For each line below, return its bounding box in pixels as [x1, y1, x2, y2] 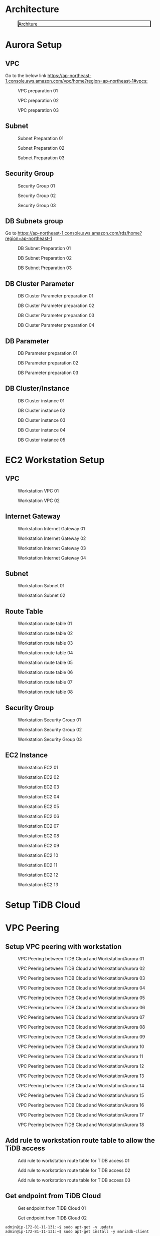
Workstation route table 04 [18, 650, 73, 656]
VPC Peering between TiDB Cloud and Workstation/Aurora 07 [18, 1014, 145, 1020]
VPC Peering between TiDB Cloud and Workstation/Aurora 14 [18, 1083, 144, 1089]
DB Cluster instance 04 [18, 427, 66, 433]
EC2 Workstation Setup [5, 455, 105, 466]
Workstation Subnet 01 [18, 583, 65, 589]
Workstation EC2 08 [18, 833, 59, 839]
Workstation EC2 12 [18, 872, 59, 878]
